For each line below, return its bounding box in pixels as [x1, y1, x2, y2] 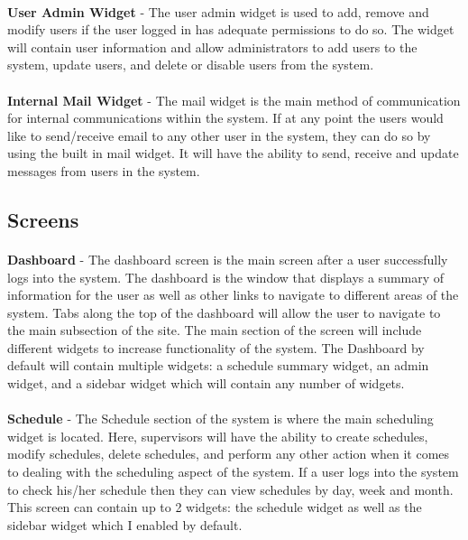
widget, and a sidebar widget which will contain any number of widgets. [7, 374, 405, 393]
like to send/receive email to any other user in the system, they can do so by [7, 126, 431, 144]
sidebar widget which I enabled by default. [7, 515, 243, 534]
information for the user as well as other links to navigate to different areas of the [7, 285, 459, 304]
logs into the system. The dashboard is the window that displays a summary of [7, 267, 445, 286]
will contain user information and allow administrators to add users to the [7, 37, 418, 56]
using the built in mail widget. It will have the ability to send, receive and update [7, 144, 459, 163]
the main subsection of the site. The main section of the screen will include [7, 321, 422, 340]
